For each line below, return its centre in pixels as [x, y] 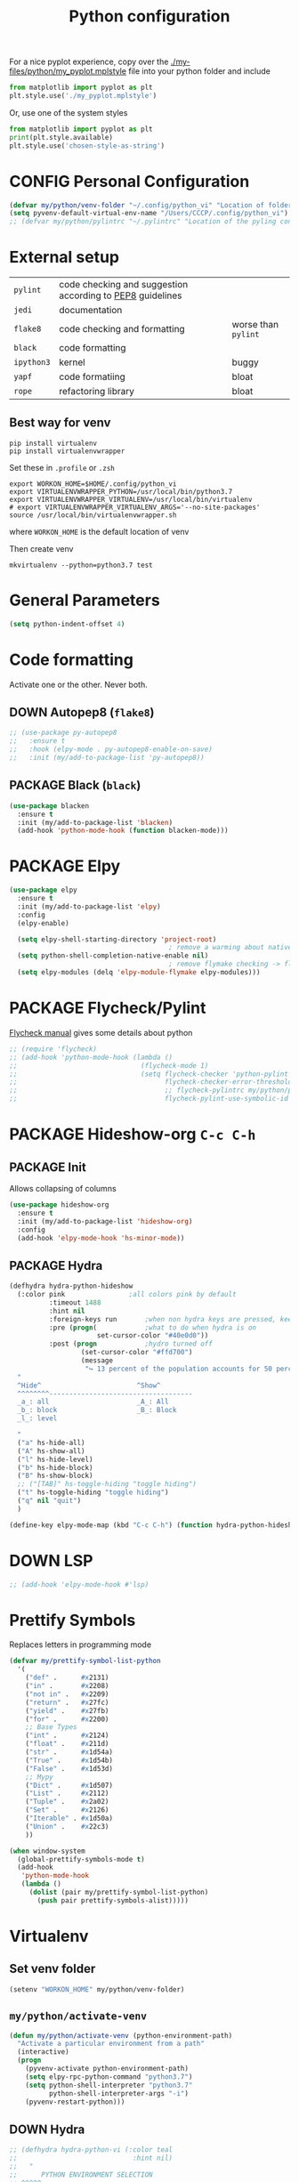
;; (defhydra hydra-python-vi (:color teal [91, 2150]
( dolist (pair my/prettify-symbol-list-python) [119, 1893]
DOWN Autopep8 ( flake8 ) [82, 712]
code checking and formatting [122, 329]
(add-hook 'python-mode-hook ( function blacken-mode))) [123, 831]
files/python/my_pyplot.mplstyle [68, 71]
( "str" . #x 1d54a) [69, 1752]
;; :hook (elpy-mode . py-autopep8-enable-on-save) [111, 749]
